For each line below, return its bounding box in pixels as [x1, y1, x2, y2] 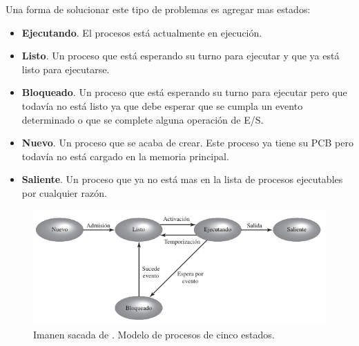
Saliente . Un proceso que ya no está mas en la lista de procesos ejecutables [21, 172, 343, 186]
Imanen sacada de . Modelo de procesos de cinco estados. [33, 327, 275, 341]
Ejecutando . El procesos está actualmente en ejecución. [21, 25, 262, 39]
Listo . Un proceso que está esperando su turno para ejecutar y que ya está [21, 48, 340, 63]
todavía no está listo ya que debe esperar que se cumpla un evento [21, 98, 303, 113]
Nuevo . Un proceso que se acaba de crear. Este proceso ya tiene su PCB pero [21, 135, 353, 150]
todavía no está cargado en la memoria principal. [21, 148, 229, 163]
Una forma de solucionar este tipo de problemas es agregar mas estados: [6, 2, 311, 16]
